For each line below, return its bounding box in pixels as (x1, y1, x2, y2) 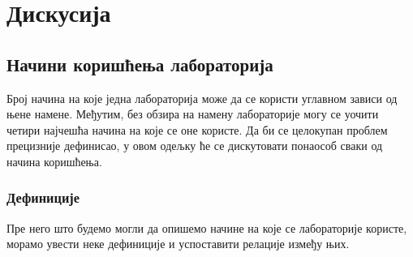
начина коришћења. (6, 152, 102, 169)
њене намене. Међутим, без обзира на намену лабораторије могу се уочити (6, 105, 379, 122)
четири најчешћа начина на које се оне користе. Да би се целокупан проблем (6, 121, 388, 138)
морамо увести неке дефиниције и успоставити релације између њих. (6, 235, 350, 252)
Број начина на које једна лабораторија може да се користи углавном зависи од (6, 89, 398, 106)
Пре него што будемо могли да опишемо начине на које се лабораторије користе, (6, 219, 407, 236)
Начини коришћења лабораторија (6, 51, 273, 76)
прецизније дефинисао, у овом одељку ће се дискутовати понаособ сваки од (6, 137, 383, 154)
